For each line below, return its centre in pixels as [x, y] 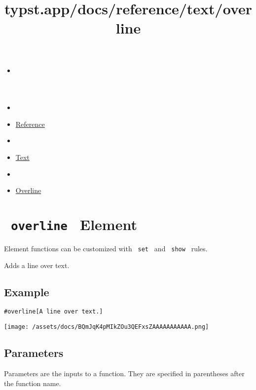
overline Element [74, 224]
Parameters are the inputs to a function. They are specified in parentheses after [124, 373]
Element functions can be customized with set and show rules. [106, 248]
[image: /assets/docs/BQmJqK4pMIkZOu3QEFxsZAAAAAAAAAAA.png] [107, 327]
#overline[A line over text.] [54, 312]
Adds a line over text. [37, 265]
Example [27, 292]
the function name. [33, 383]
